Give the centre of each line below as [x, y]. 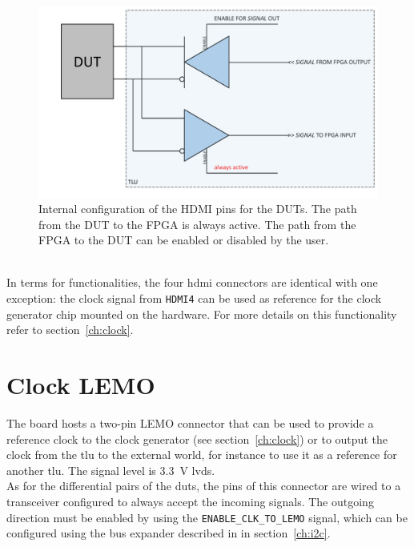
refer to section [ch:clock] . [70, 330]
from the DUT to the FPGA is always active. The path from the [197, 224]
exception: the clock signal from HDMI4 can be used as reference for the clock [194, 298]
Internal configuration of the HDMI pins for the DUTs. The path [198, 209]
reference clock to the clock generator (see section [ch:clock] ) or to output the [197, 438]
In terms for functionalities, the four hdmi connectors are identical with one [192, 282]
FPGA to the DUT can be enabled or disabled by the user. [184, 240]
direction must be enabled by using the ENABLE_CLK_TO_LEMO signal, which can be [207, 517]
